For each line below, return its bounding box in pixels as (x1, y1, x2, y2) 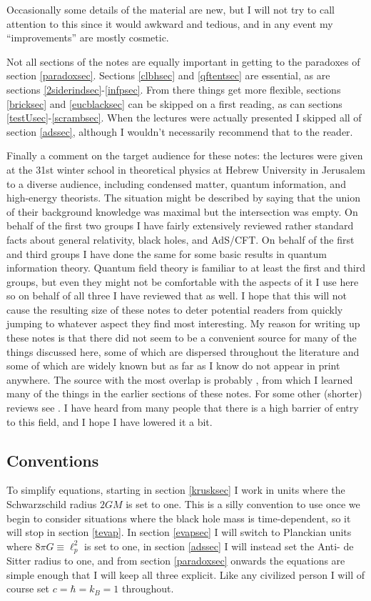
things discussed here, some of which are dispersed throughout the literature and (6, 344, 360, 359)
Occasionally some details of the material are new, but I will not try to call (6, 2, 335, 16)
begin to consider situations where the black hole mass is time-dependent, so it (6, 510, 351, 525)
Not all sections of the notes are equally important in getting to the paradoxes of (6, 54, 360, 69)
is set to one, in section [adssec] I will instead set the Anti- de (84, 538, 354, 553)
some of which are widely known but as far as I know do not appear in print (6, 358, 340, 373)
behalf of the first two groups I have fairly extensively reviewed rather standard (6, 218, 354, 233)
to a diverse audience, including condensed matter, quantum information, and (6, 176, 346, 191)
